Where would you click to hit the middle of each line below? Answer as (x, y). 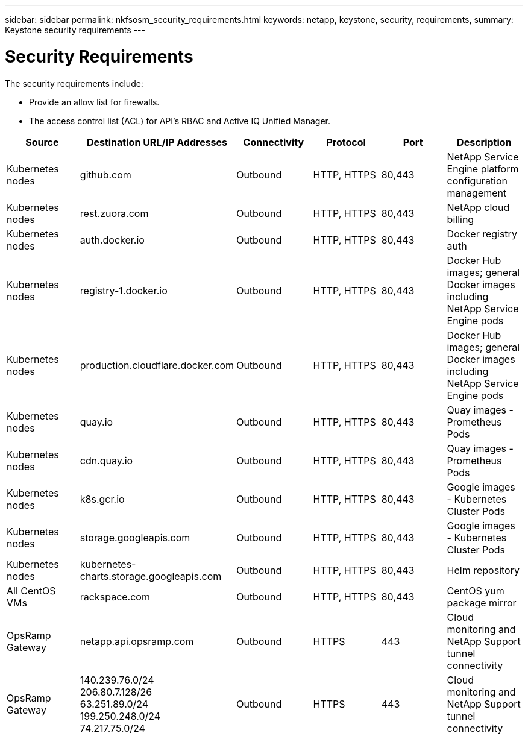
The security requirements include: (74, 83)
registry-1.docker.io (124, 290)
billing (460, 219)
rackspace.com (115, 596)
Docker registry (482, 234)
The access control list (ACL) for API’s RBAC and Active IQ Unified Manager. (180, 121)
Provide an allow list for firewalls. (94, 102)
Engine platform (483, 168)
